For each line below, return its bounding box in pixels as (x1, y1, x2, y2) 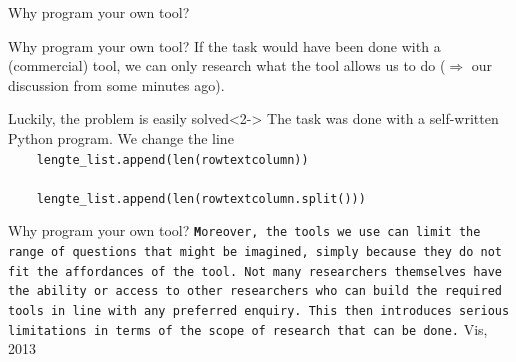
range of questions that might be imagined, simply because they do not (8, 245, 502, 260)
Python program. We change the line (8, 127, 234, 148)
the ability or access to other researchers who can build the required (8, 284, 502, 299)
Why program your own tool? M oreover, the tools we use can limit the (8, 220, 481, 241)
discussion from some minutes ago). (8, 74, 225, 95)
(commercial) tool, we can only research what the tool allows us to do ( (8, 55, 446, 76)
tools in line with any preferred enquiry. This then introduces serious (8, 304, 510, 319)
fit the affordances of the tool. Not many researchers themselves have (8, 264, 502, 279)
